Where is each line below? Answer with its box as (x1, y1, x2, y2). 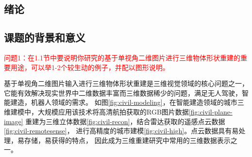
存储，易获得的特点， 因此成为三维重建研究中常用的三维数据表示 (24, 135, 231, 145)
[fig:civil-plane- (188, 106, 233, 116)
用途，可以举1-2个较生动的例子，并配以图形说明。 (10, 62, 169, 72)
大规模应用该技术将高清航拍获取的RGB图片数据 (37, 106, 189, 116)
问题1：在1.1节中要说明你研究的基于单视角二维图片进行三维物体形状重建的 (4, 52, 240, 62)
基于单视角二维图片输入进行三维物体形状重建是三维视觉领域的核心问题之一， (4, 78, 249, 88)
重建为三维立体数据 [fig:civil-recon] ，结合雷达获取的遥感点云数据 (25, 116, 225, 126)
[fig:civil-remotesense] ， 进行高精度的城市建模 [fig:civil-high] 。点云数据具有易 (4, 126, 239, 136)
